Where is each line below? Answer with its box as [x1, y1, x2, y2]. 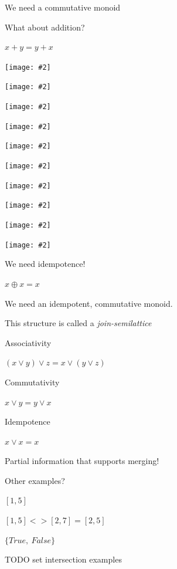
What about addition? [5, 21, 85, 33]
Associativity [5, 336, 52, 348]
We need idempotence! [5, 258, 86, 270]
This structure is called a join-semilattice [5, 317, 152, 329]
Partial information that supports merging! [5, 455, 159, 467]
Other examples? [5, 474, 65, 486]
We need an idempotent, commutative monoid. [5, 297, 173, 309]
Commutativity [5, 375, 60, 388]
